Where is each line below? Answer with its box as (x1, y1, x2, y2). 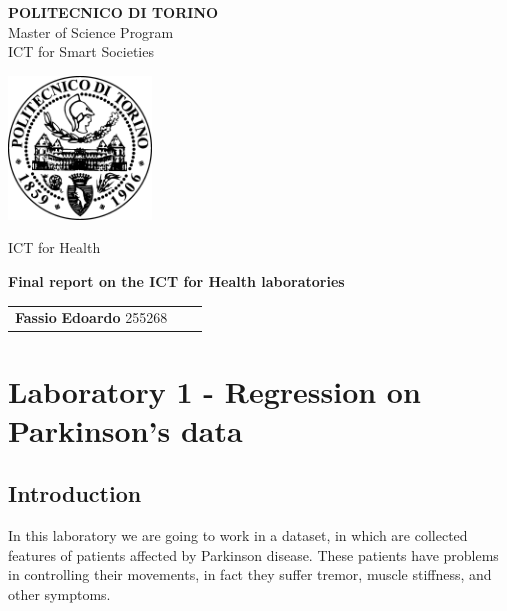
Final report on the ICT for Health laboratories (8, 270, 345, 291)
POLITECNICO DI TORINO (8, 2, 219, 22)
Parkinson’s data (8, 409, 243, 450)
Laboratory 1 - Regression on (8, 370, 421, 411)
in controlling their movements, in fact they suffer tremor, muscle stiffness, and (8, 564, 492, 585)
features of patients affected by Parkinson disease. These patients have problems (8, 544, 499, 565)
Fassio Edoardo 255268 (15, 307, 168, 328)
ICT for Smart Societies (8, 41, 154, 62)
